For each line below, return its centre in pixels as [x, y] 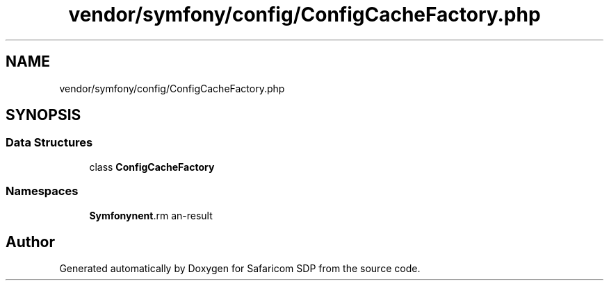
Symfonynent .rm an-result [151, 215]
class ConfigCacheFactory [152, 167]
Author [30, 242]
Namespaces [42, 191]
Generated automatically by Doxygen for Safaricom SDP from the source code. [240, 269]
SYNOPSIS [43, 115]
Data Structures [49, 143]
